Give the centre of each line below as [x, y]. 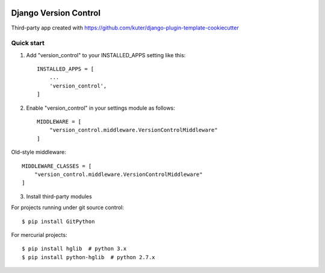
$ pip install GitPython [58, 221]
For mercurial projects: [39, 234]
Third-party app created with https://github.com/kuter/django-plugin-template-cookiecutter [125, 28]
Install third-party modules [59, 196]
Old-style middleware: [39, 152]
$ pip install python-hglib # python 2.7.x [89, 257]
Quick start [28, 43]
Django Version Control [56, 13]
